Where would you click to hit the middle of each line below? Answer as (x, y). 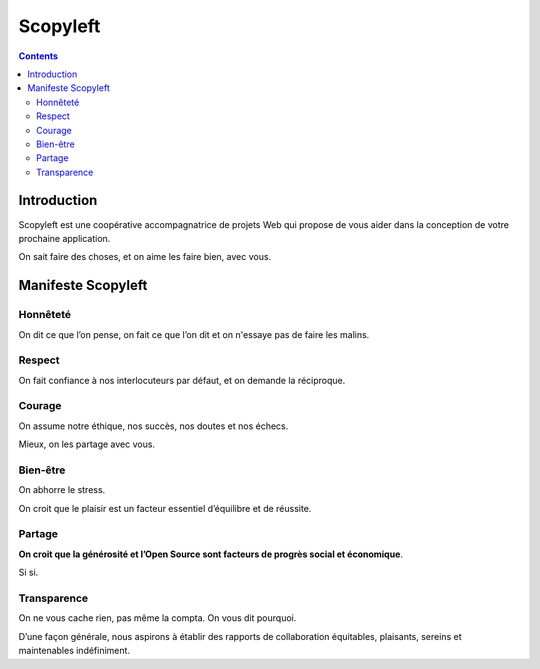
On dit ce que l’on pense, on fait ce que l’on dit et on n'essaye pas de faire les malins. (194, 334)
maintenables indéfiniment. (74, 651)
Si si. (28, 572)
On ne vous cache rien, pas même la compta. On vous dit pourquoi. (157, 618)
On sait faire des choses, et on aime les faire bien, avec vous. (145, 257)
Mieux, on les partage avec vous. (86, 444)
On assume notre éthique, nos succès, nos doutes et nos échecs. (153, 426)
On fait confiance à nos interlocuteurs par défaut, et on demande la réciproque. (182, 380)
